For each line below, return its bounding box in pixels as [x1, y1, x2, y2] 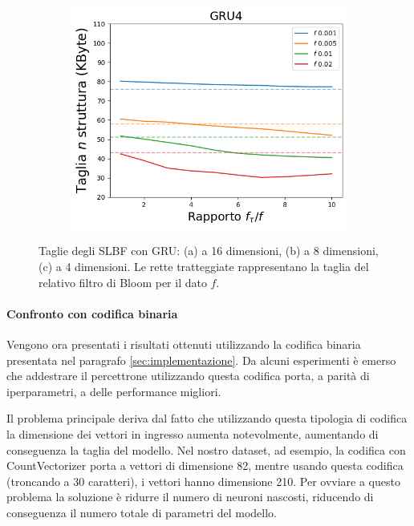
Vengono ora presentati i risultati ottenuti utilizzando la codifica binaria [6, 336, 361, 352]
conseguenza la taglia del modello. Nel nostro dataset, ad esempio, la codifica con [6, 441, 406, 458]
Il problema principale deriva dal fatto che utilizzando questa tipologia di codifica [6, 410, 408, 427]
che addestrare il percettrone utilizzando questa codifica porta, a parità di [6, 367, 370, 384]
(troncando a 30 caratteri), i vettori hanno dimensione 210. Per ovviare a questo [6, 472, 400, 489]
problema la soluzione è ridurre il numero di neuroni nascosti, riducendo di [6, 488, 374, 505]
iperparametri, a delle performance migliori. [6, 382, 221, 399]
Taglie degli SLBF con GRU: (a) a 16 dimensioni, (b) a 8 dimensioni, [39, 242, 379, 259]
